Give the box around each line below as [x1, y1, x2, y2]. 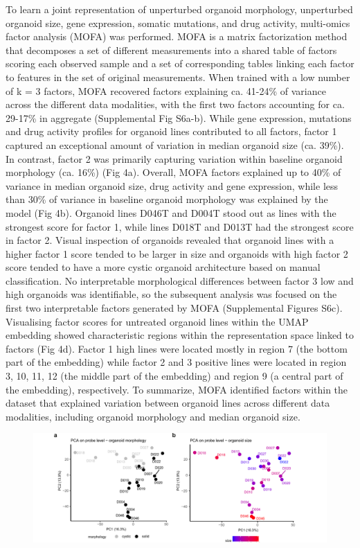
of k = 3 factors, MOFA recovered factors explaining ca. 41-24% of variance [6, 83, 326, 98]
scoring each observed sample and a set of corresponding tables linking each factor [6, 56, 354, 71]
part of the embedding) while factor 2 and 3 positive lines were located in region [6, 355, 347, 369]
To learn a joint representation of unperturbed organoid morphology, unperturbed [6, 2, 353, 16]
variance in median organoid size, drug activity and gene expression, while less [6, 178, 339, 193]
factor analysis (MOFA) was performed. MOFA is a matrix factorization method [6, 29, 348, 44]
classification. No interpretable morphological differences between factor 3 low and [6, 273, 354, 288]
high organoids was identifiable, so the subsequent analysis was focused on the [6, 287, 337, 301]
